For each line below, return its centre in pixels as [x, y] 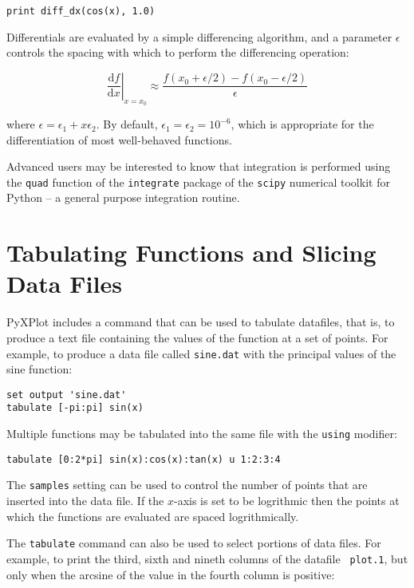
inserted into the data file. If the [85, 501]
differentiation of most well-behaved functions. [119, 139]
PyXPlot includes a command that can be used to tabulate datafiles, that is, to [201, 322]
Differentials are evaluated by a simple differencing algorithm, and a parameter [199, 36]
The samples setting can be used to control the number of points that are [187, 485]
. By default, [127, 124]
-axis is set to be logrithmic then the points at [286, 501]
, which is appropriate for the [302, 124]
